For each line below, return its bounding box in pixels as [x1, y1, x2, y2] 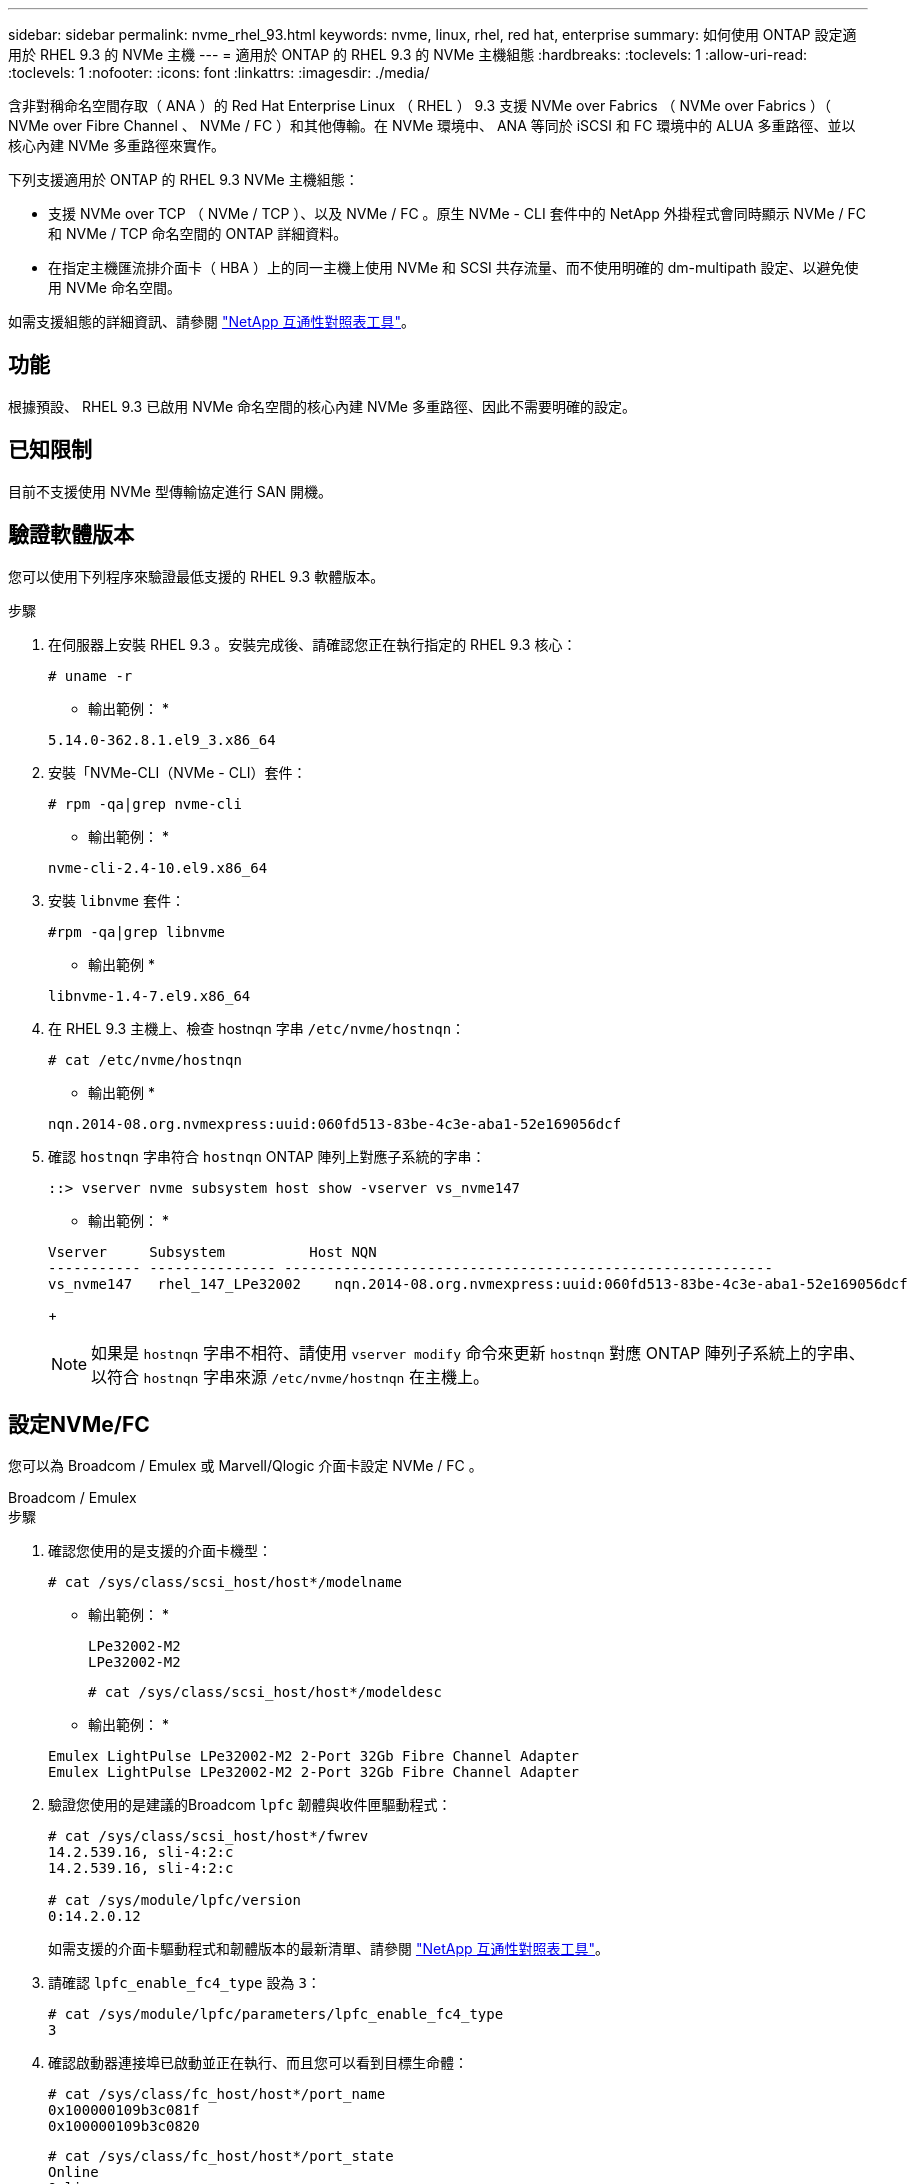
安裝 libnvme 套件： [48, 891, 185, 909]
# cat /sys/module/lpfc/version [48, 1892, 301, 1909]
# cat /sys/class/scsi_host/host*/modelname [48, 1574, 403, 1591]
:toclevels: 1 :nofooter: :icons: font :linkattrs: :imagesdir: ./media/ [8, 64, 430, 81]
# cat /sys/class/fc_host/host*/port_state [48, 2148, 394, 2165]
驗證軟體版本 [8, 522, 134, 548]
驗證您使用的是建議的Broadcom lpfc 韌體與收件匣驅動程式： [48, 1796, 452, 1814]
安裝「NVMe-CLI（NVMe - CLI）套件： [48, 763, 307, 781]
